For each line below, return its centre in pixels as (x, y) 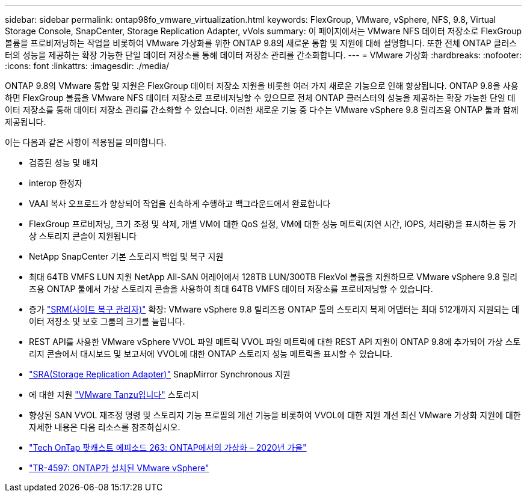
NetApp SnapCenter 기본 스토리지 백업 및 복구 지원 (126, 256)
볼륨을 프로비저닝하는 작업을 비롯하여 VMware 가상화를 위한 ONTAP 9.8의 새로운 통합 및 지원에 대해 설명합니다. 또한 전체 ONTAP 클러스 (261, 43)
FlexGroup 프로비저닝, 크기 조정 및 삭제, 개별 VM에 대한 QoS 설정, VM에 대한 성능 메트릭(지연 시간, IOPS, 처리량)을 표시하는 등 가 (273, 224)
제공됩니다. (26, 122)
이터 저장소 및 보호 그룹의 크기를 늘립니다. (107, 321)
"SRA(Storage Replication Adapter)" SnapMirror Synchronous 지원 (160, 374)
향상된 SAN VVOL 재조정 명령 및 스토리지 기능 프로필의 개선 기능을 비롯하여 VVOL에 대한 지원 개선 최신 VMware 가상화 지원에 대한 (275, 415)
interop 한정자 (56, 183)
